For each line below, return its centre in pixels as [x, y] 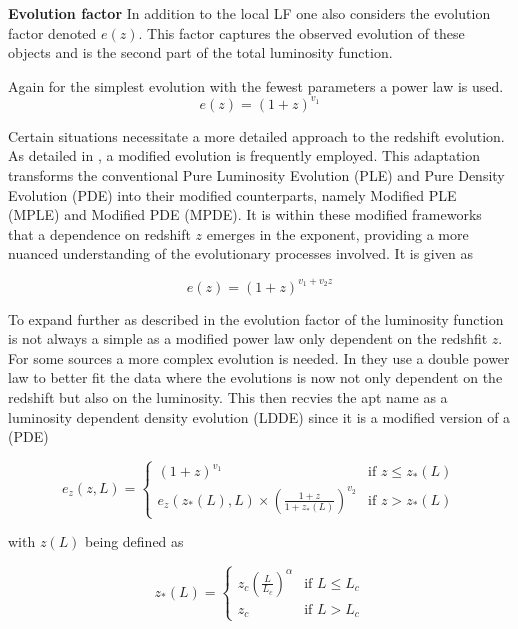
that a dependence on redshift [99, 233]
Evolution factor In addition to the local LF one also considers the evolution [249, 13]
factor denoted [52, 32]
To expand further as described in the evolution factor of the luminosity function [256, 318]
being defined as [134, 541]
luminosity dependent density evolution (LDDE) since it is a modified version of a [259, 416]
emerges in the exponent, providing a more [337, 233]
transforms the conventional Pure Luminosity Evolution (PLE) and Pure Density [256, 175]
